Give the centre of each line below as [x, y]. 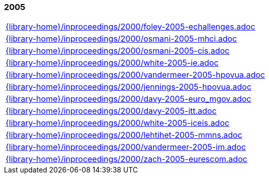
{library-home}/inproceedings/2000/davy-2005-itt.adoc [111, 111]
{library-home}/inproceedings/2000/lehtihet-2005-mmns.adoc [124, 135]
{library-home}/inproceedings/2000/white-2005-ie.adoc [112, 63]
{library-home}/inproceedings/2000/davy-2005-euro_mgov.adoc [128, 99]
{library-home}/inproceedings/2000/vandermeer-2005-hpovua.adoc [135, 75]
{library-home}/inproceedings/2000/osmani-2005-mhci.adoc [121, 39]
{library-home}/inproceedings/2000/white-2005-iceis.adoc [117, 123]
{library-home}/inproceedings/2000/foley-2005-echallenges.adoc [130, 27]
